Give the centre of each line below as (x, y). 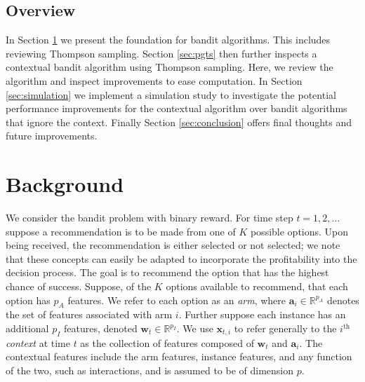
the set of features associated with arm (89, 314)
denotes (343, 300)
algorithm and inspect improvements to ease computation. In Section (154, 80)
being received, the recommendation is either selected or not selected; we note (173, 245)
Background (65, 184)
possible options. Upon (299, 231)
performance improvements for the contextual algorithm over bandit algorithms (177, 108)
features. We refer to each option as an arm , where (177, 300)
